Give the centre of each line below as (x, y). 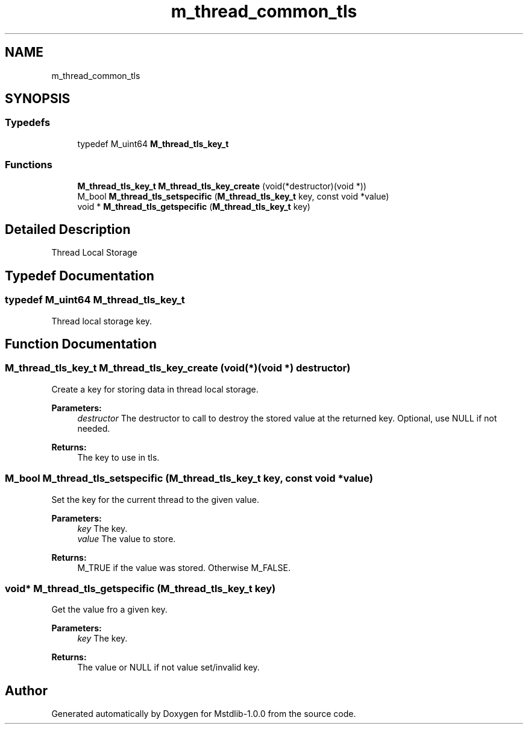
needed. (94, 428)
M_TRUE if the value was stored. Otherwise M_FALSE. (184, 567)
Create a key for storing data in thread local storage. (155, 389)
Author (26, 690)
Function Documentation (81, 344)
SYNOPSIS (38, 99)
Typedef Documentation (80, 276)
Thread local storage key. (102, 321)
